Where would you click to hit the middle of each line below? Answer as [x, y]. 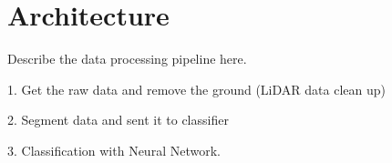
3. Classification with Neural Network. [114, 150]
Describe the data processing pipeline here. [127, 59]
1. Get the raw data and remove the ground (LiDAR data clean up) [196, 89]
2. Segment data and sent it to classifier [118, 120]
